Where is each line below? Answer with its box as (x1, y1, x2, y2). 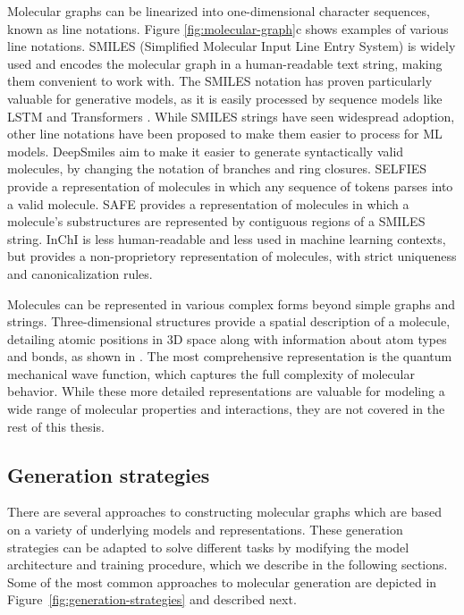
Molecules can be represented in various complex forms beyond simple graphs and (7, 294, 456, 313)
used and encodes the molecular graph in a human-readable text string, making (7, 54, 443, 72)
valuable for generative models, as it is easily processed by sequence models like (7, 88, 443, 107)
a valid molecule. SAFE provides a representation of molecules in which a (7, 194, 409, 213)
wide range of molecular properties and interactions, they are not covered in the (7, 400, 445, 418)
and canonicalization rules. (7, 264, 153, 282)
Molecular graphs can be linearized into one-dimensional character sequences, (7, 2, 430, 20)
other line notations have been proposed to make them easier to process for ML (7, 124, 443, 143)
